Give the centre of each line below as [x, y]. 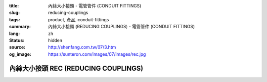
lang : [15, 33]
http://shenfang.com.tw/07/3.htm [82, 47]
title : [14, 6]
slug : [14, 13]
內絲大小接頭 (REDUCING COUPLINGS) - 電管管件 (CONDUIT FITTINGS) [121, 27]
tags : [15, 19]
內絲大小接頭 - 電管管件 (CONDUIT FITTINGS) [95, 6]
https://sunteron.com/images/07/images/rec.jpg [97, 54]
